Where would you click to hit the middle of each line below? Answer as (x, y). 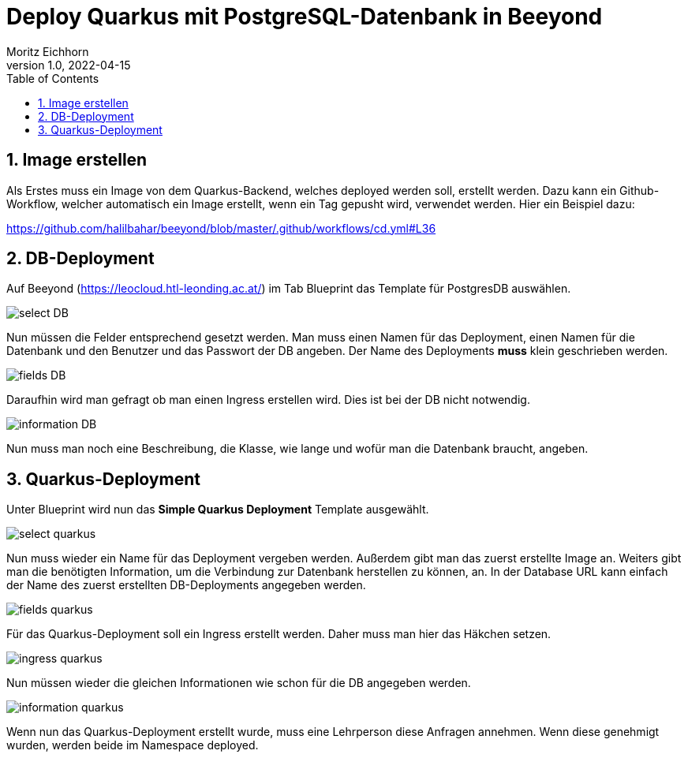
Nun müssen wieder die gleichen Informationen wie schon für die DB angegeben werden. (239, 683)
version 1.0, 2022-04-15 (69, 65)
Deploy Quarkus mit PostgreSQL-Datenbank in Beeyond (305, 17)
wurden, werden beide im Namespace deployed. (133, 745)
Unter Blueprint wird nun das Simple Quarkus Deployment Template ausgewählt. (218, 510)
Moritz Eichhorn (48, 51)
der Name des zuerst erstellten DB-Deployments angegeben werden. (186, 585)
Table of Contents (53, 78)
